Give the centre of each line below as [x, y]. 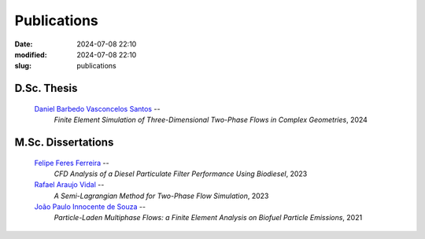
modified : [31, 54]
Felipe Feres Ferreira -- [72, 163]
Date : [24, 44]
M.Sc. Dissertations [64, 142]
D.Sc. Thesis [46, 88]
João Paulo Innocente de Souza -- [90, 207]
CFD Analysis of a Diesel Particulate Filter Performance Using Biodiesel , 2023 [181, 174]
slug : [23, 66]
